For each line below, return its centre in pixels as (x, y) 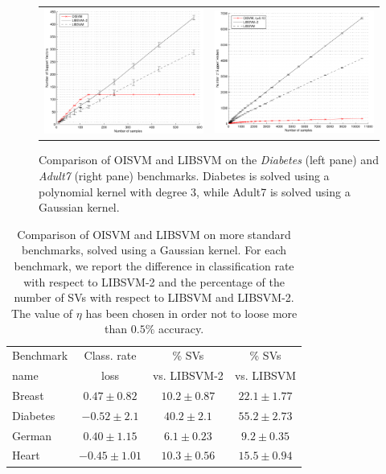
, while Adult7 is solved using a (273, 191)
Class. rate (110, 355)
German (32, 435)
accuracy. (181, 329)
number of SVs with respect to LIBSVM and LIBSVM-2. (154, 297)
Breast (28, 395)
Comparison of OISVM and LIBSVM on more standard (154, 234)
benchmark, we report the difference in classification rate (154, 266)
